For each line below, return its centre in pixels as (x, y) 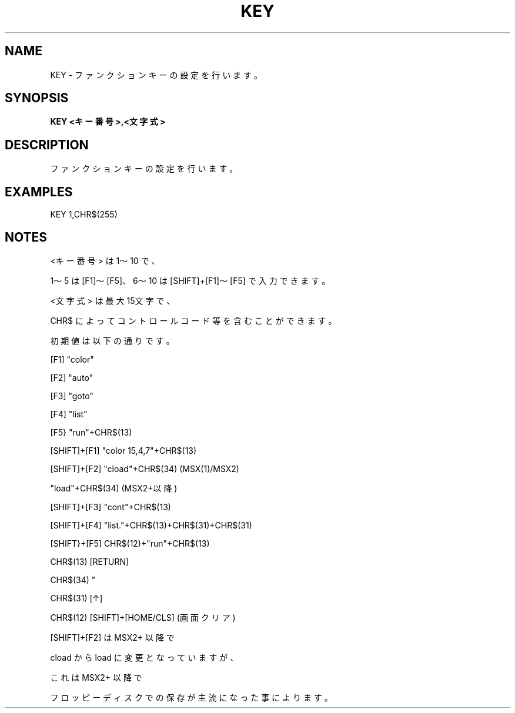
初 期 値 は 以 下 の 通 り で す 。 (112, 340)
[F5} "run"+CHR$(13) (91, 432)
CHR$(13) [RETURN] (90, 561)
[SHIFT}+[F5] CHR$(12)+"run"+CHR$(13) (130, 543)
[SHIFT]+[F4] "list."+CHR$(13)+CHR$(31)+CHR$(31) (151, 525)
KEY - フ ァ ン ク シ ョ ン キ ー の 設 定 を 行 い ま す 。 (156, 75)
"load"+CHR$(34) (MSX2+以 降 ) (114, 488)
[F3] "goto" (72, 396)
